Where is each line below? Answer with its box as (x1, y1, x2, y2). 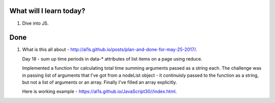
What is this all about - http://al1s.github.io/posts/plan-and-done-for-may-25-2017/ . (22, 46, 197, 53)
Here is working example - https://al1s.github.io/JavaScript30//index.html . (22, 88, 177, 94)
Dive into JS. (22, 20, 49, 26)
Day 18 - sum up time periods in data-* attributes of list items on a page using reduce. (22, 56, 203, 62)
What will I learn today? (9, 7, 86, 15)
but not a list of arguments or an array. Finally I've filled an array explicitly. (22, 79, 177, 85)
